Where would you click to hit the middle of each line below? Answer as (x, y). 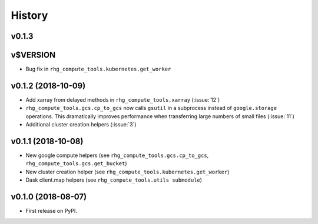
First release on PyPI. (52, 211)
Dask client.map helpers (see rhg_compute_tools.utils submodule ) (114, 180)
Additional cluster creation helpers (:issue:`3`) (81, 125)
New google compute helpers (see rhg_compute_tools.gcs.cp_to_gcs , (117, 155)
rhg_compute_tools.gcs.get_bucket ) (76, 163)
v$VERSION (33, 55)
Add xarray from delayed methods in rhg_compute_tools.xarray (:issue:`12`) (123, 99)
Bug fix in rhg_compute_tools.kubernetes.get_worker (98, 69)
